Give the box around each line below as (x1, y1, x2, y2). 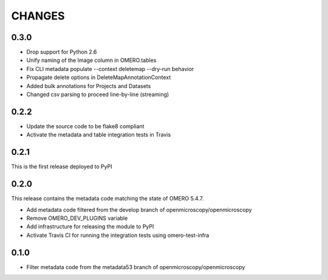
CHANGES (11, 9, 65, 22)
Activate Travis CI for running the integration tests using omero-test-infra (26, 231, 210, 239)
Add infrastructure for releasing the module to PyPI (26, 223, 154, 230)
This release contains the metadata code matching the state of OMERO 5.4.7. (11, 195, 204, 202)
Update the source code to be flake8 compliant (26, 122, 145, 130)
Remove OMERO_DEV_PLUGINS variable (26, 214, 128, 222)
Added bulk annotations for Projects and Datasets (26, 82, 151, 89)
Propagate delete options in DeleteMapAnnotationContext (26, 73, 171, 81)
